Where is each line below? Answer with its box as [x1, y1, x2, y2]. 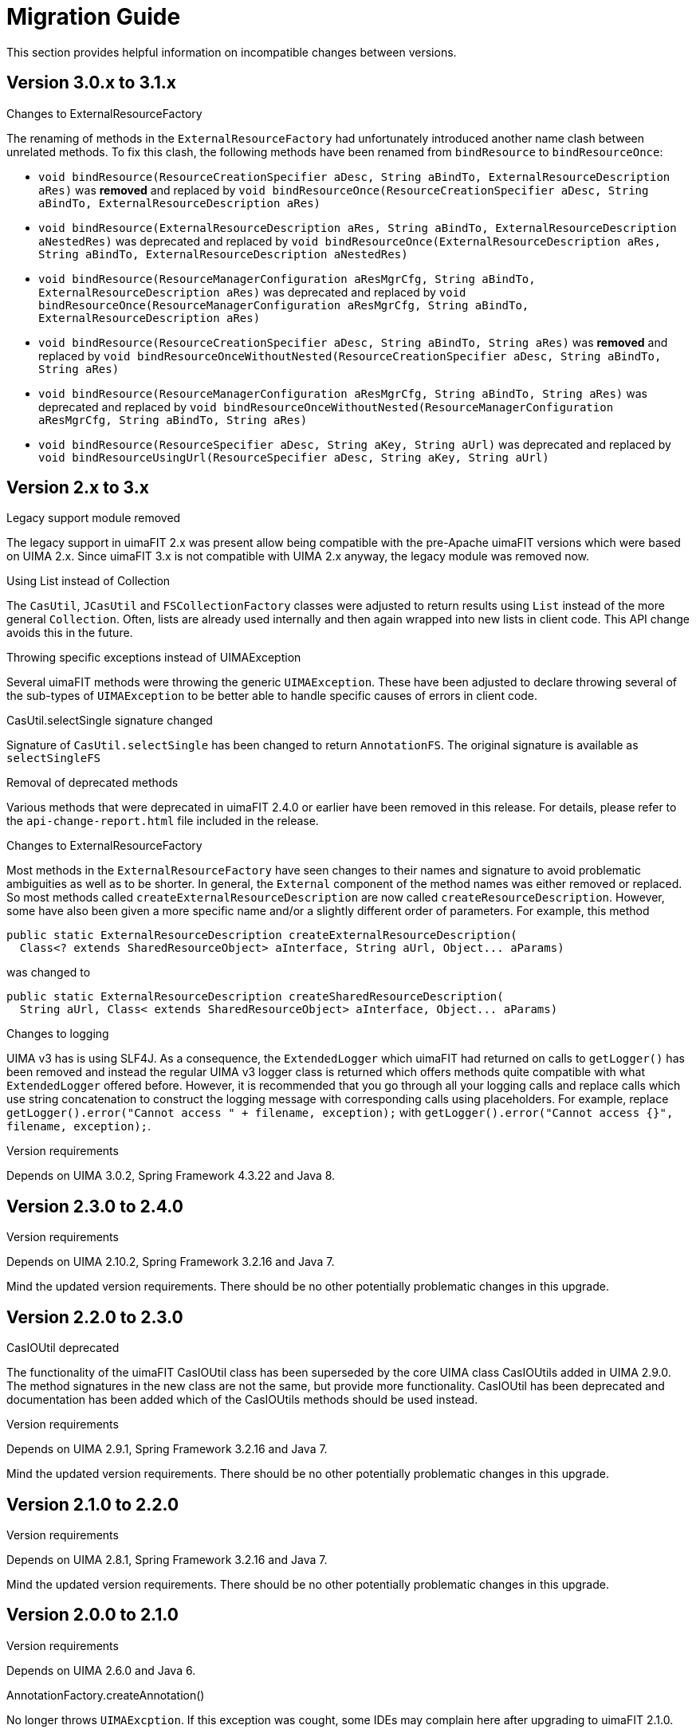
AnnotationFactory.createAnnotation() [6, 1688, 205, 1702]
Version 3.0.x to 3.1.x [6, 73, 176, 93]
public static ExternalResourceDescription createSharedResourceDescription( [6, 990, 504, 1004]
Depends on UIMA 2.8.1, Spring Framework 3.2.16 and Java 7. [6, 1552, 328, 1566]
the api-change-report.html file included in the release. [6, 814, 319, 828]
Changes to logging [6, 1027, 109, 1041]
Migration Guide [6, 3, 181, 30]
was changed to [6, 965, 91, 980]
